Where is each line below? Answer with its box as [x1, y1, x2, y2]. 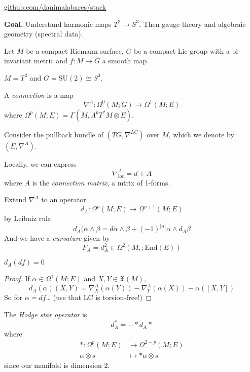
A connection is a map [4, 89, 74, 100]
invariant [4, 55, 32, 66]
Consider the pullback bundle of [4, 129, 103, 139]
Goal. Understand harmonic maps [4, 18, 112, 29]
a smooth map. [102, 55, 149, 66]
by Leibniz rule [4, 213, 51, 224]
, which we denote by [168, 129, 234, 139]
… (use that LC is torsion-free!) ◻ [46, 292, 152, 303]
